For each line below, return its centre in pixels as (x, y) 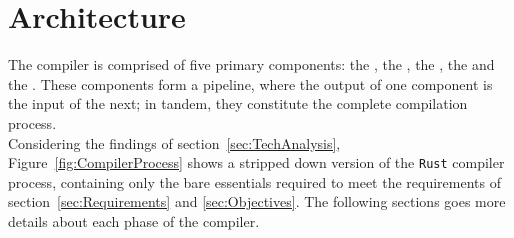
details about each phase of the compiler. (134, 220)
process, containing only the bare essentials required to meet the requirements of (254, 181)
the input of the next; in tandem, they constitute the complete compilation (238, 103)
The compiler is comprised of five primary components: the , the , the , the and (251, 64)
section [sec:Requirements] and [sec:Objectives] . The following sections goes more (257, 201)
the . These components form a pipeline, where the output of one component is (250, 83)
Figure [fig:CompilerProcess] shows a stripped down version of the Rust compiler (256, 162)
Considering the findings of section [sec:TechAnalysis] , (174, 142)
